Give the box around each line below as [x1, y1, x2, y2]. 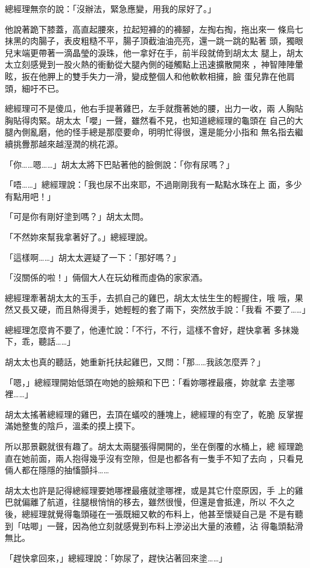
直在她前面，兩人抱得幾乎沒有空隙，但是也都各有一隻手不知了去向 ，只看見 [5, 452, 303, 464]
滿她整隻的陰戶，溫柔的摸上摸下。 [5, 420, 140, 432]
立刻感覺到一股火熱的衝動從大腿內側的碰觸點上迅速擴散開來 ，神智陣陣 [13, 58, 295, 71]
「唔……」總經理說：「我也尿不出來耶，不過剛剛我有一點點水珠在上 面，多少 [5, 178, 302, 191]
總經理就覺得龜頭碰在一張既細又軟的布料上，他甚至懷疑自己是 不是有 [21, 508, 295, 520]
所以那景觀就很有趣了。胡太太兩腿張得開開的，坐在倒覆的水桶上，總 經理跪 [5, 440, 303, 453]
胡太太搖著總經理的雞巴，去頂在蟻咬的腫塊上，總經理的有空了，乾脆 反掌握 [5, 407, 303, 420]
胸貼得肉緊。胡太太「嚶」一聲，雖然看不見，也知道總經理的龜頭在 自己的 [5, 113, 295, 126]
